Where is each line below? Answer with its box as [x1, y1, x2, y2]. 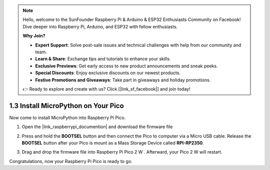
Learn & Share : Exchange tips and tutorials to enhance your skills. [35, 56, 171, 62]
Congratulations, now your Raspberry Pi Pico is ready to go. [9, 158, 132, 164]
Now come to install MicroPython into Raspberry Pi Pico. [9, 115, 126, 121]
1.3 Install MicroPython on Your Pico [9, 101, 124, 110]
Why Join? [22, 33, 45, 39]
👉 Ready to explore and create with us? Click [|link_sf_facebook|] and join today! [22, 86, 190, 92]
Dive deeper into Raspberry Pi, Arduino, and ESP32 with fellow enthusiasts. [22, 23, 178, 29]
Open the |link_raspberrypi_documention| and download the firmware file [21, 124, 173, 130]
